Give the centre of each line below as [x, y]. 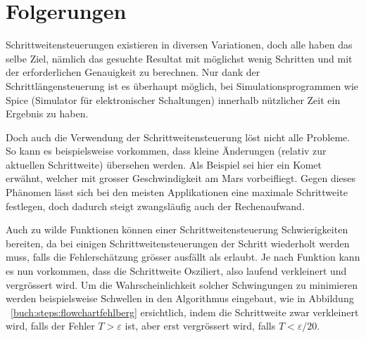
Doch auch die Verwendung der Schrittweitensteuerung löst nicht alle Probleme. [178, 137]
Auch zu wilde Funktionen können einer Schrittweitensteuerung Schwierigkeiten [177, 229]
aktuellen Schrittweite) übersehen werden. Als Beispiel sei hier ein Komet [164, 164]
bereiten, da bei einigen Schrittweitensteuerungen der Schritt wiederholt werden [178, 243]
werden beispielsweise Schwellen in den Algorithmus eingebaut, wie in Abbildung [180, 298]
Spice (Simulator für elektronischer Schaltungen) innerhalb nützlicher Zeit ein [173, 99]
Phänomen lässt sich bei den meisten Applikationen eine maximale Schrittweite [177, 192]
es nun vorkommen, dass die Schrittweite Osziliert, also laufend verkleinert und [176, 271]
